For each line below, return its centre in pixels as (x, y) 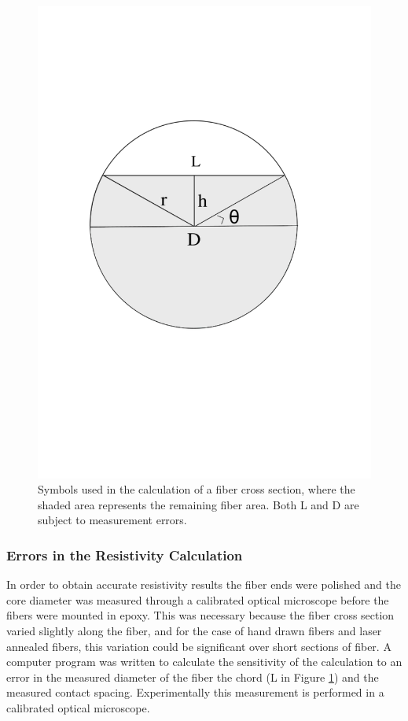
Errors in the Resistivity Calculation (125, 555)
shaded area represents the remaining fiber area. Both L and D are (198, 504)
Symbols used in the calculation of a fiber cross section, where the (197, 489)
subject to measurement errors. (112, 520)
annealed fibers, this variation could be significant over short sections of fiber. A (199, 646)
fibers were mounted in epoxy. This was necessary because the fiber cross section (200, 615)
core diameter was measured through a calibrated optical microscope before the (198, 599)
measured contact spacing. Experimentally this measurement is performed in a (195, 692)
